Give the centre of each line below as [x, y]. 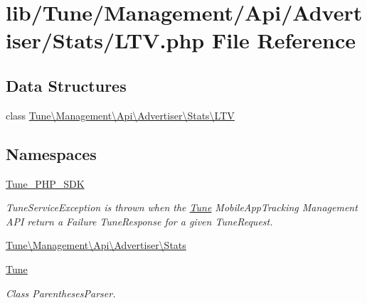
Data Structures [66, 85]
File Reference [284, 40]
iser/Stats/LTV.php [105, 40]
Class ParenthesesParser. [61, 293]
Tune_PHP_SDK [45, 183]
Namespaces [51, 153]
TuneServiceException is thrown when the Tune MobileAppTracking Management [182, 207]
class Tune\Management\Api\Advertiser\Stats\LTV [120, 115]
